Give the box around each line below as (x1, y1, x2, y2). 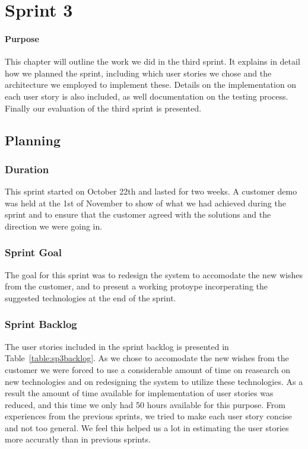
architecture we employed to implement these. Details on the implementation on (5, 78, 297, 91)
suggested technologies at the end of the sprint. (5, 291, 176, 304)
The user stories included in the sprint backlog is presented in (5, 340, 229, 352)
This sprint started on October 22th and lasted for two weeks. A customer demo (5, 185, 297, 198)
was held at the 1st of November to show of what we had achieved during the (5, 196, 286, 209)
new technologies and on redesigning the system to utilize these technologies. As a (5, 375, 303, 387)
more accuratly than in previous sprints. (5, 433, 151, 445)
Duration (5, 161, 49, 176)
